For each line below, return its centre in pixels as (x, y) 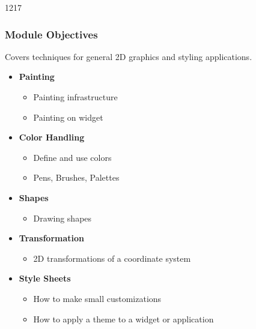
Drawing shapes (62, 218)
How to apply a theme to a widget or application (123, 318)
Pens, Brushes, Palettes (76, 177)
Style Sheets (45, 278)
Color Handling (52, 137)
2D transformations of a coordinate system (112, 258)
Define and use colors (72, 157)
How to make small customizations (97, 298)
